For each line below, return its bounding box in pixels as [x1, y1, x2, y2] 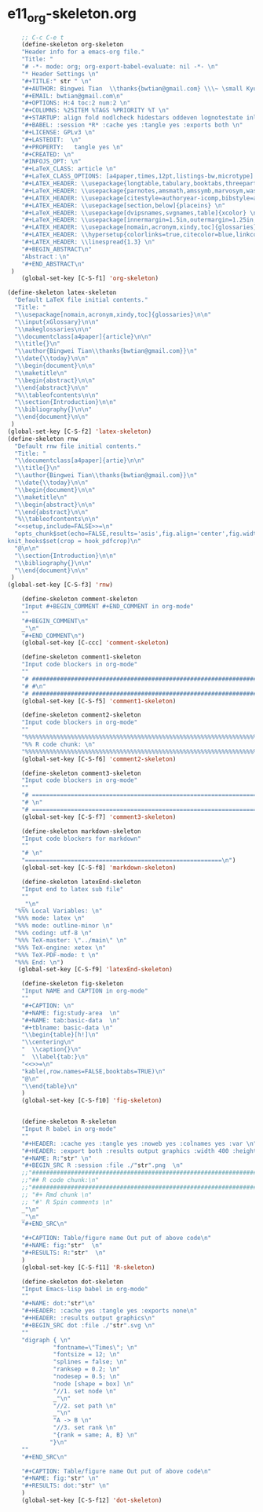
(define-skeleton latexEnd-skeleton [21, 878, 142, 886]
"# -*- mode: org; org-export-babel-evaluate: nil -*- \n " [21, 63, 219, 71]
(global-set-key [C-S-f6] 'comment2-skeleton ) [21, 755, 177, 763]
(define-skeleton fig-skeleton [21, 980, 124, 988]
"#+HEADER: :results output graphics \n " [21, 1314, 155, 1323]
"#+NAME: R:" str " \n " [21, 1154, 92, 1162]
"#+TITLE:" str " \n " [21, 77, 92, 85]
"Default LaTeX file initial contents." [14, 296, 148, 304]
